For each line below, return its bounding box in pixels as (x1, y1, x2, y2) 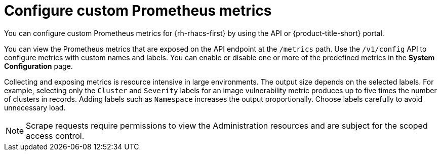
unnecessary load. (4, 103, 66, 112)
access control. (26, 130, 85, 141)
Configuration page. (4, 61, 73, 70)
